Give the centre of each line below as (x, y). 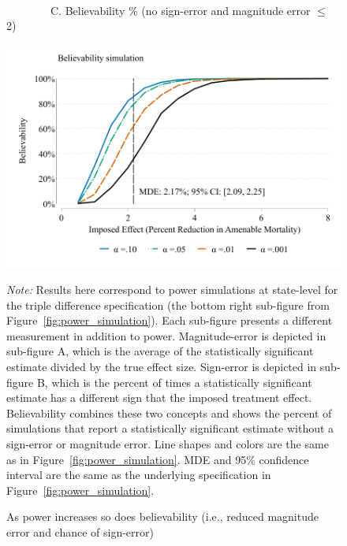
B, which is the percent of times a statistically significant (174, 382)
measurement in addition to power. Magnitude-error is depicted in (166, 335)
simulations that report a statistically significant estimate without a (170, 428)
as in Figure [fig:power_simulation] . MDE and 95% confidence (158, 459)
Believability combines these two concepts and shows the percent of (169, 412)
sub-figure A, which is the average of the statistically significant (160, 351)
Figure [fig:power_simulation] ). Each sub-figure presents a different (170, 320)
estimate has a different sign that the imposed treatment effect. (159, 397)
